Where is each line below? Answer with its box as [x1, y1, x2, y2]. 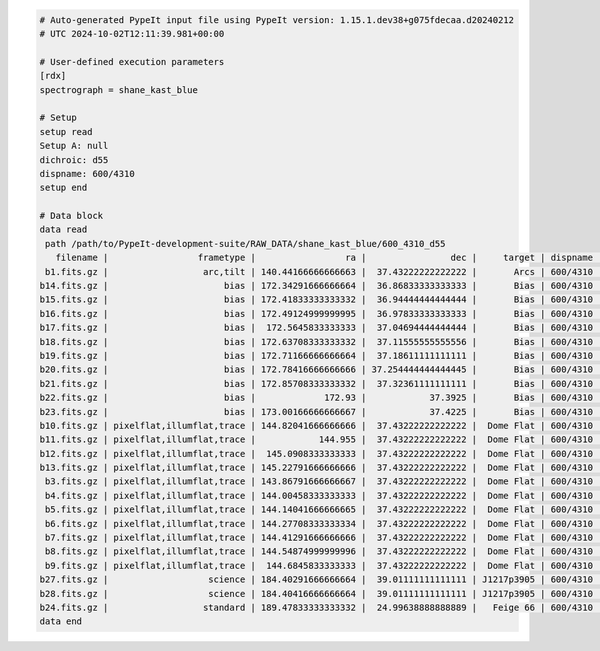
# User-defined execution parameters [39, 56, 225, 67]
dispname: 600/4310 [39, 168, 135, 179]
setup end [39, 182, 88, 194]
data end [39, 616, 83, 627]
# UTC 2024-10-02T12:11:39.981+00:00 [39, 28, 225, 39]
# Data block [39, 210, 104, 222]
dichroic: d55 [39, 154, 109, 165]
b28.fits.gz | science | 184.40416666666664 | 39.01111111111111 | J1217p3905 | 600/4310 [39, 588, 594, 599]
